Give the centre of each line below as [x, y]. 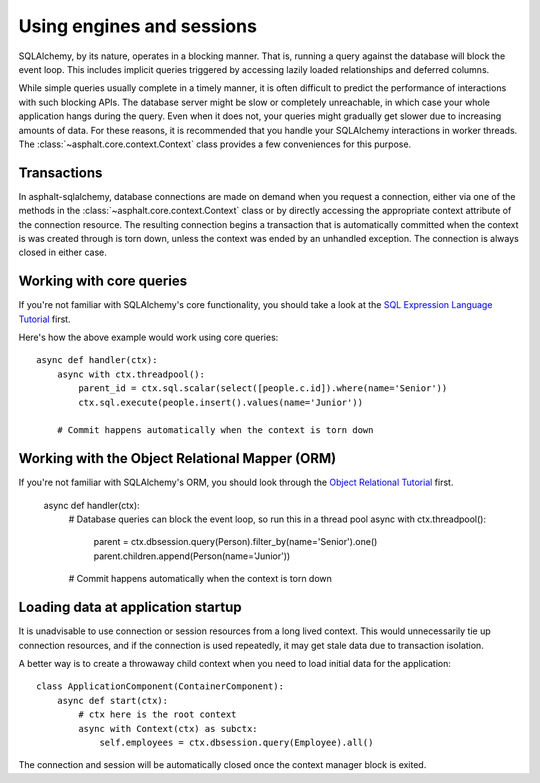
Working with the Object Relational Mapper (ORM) [177, 458]
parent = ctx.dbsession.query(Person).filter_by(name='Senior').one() [235, 542]
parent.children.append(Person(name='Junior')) [192, 556]
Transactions [60, 172]
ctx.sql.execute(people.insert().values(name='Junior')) [221, 402]
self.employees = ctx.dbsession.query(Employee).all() [236, 742]
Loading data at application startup [130, 607]
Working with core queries [103, 281]
